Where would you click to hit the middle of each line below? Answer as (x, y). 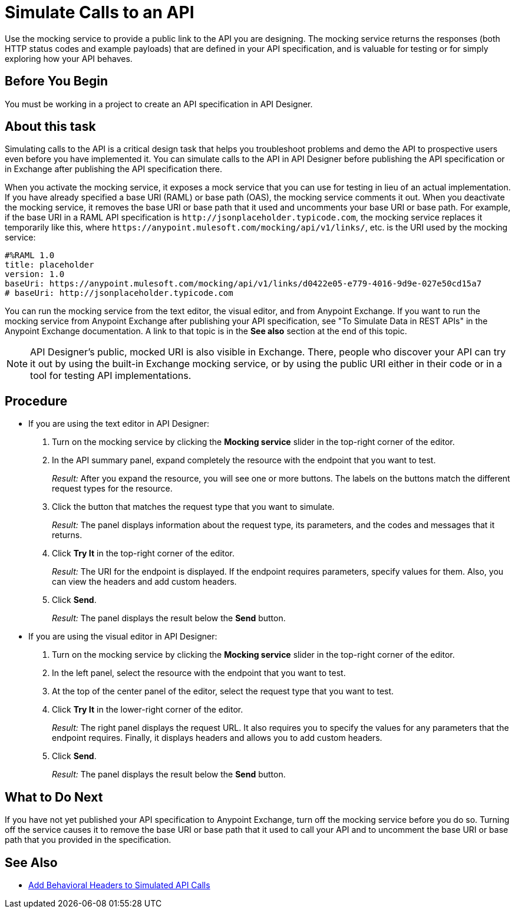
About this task (50, 127)
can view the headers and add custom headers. (144, 582)
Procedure (36, 401)
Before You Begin (57, 81)
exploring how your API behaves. (69, 58)
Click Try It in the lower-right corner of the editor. (148, 710)
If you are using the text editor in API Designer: (119, 424)
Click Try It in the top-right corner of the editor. (143, 553)
